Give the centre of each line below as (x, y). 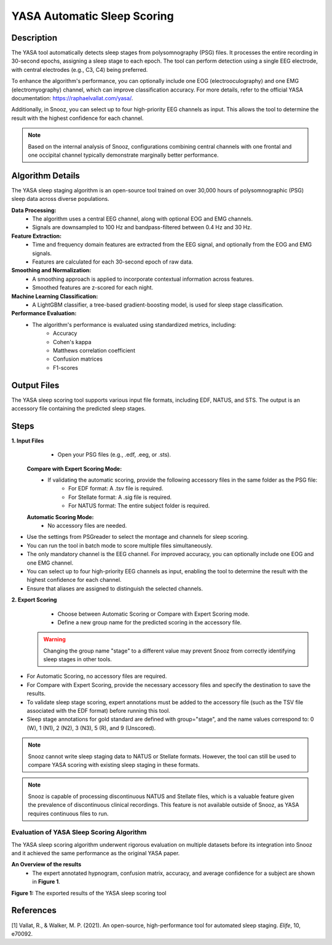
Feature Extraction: (36, 236)
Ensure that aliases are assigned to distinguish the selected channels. (115, 588)
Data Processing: (34, 210)
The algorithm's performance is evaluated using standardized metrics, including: (134, 324)
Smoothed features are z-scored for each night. (93, 288)
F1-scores (65, 367)
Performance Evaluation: (44, 313)
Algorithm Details (45, 175)
